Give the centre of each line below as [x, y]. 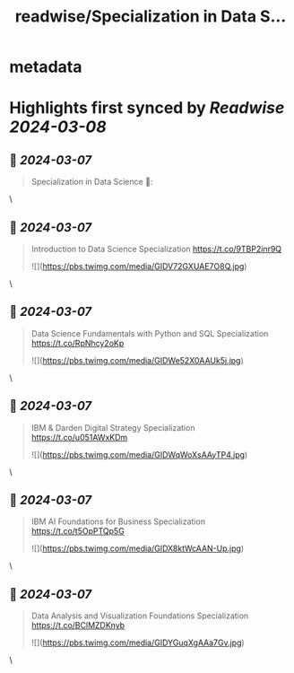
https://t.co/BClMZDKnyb [78, 625]
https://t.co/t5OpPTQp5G [78, 531]
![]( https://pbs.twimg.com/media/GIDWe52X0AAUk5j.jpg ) [137, 360]
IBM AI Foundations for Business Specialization [118, 521]
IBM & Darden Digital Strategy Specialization [113, 427]
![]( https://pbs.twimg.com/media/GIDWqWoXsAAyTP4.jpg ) [139, 454]
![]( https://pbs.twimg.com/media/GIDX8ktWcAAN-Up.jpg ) [138, 548]
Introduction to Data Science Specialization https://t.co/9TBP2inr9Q [156, 249]
